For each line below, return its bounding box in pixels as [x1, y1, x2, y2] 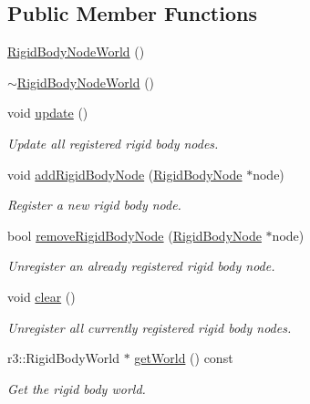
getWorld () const [134, 348, 233, 368]
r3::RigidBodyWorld [7, 348, 120, 368]
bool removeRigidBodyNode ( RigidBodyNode [7, 225, 262, 244]
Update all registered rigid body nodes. [7, 133, 219, 152]
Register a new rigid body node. [7, 195, 181, 214]
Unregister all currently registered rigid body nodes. [7, 317, 292, 337]
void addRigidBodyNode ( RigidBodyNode [7, 164, 243, 183]
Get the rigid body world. [7, 378, 146, 398]
